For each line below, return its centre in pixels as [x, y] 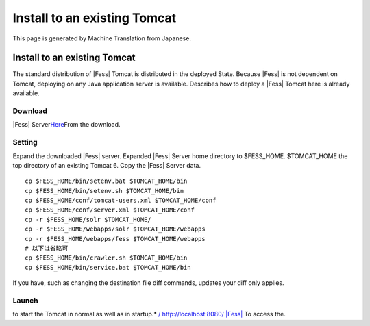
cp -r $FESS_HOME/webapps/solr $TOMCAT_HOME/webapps [115, 229]
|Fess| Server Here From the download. [66, 125]
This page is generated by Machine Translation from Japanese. [102, 38]
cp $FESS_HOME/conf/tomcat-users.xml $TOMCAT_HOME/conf [121, 201]
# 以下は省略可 [47, 249]
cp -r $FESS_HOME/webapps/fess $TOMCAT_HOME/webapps [115, 239]
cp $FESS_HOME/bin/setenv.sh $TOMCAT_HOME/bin [104, 191]
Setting [25, 142]
